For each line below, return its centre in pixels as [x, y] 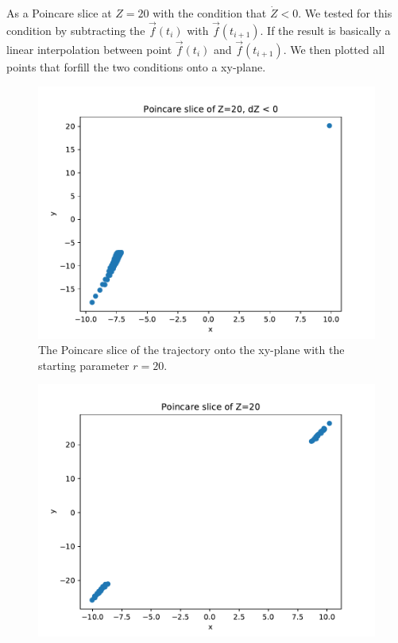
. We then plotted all [334, 50]
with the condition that [210, 13]
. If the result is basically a [325, 30]
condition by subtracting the [76, 30]
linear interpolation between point [89, 50]
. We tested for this [345, 13]
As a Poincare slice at [59, 13]
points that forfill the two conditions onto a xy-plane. [136, 67]
